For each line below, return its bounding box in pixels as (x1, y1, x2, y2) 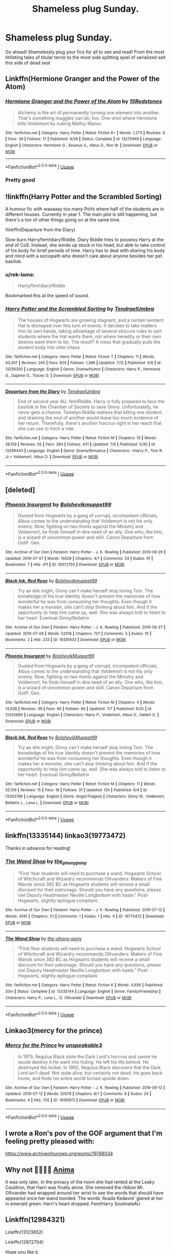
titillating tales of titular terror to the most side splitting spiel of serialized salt (5, 54, 166, 60)
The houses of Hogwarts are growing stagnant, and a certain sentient (17, 317, 164, 323)
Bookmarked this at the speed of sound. (5, 293, 90, 299)
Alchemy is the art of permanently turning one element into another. (17, 109, 160, 116)
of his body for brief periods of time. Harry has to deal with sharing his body (5, 247, 165, 253)
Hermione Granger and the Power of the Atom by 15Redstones (5, 98, 162, 105)
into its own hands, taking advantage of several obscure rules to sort (17, 328, 162, 334)
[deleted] (5, 486, 36, 494)
